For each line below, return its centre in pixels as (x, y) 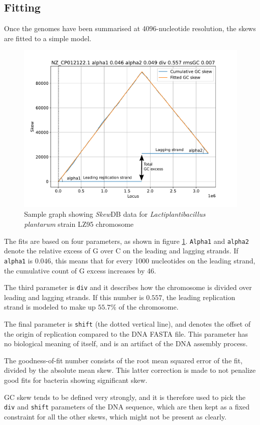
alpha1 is (19, 260)
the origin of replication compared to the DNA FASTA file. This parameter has (126, 333)
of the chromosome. (149, 307)
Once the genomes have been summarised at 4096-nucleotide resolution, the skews (130, 28)
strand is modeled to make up (50, 307)
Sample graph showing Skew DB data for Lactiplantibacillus (115, 214)
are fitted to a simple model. (48, 38)
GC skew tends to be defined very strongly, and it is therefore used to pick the (125, 397)
